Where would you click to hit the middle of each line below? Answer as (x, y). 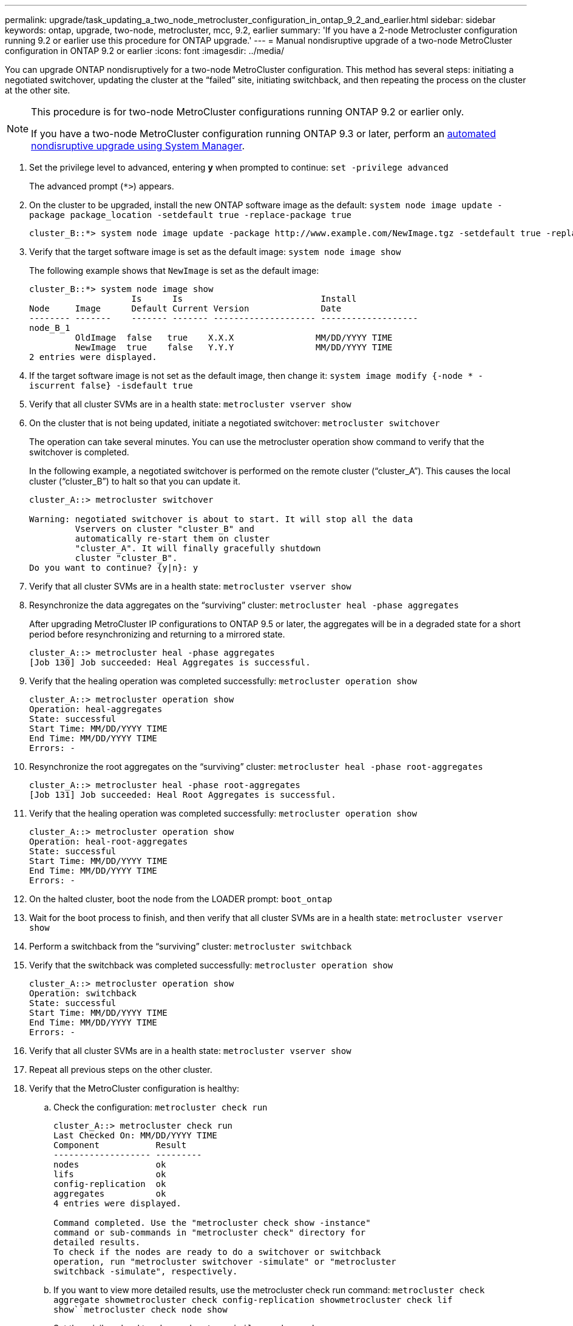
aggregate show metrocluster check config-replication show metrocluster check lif (253, 1300)
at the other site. (38, 90)
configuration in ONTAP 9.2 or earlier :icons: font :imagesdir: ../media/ (144, 51)
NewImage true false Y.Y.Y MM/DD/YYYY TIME (234, 347)
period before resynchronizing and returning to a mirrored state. (157, 634)
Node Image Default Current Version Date (185, 308)
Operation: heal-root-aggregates (109, 841)
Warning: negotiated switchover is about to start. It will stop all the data (221, 519)
